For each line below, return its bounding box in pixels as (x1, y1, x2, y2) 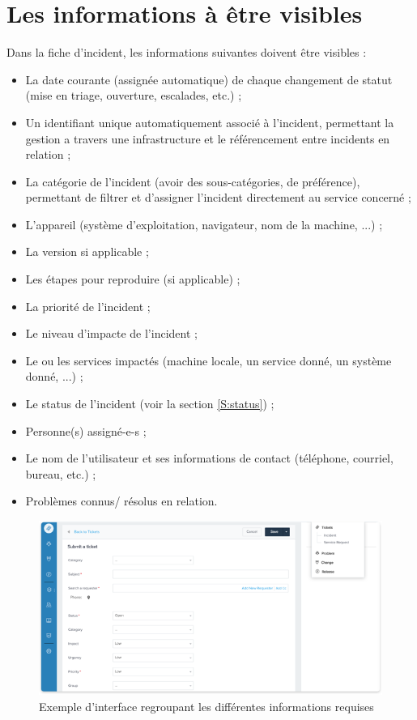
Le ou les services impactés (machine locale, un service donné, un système (25, 351, 392, 369)
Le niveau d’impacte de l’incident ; (25, 325, 198, 342)
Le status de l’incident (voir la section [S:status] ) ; (25, 395, 274, 412)
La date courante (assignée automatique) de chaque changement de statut (25, 70, 393, 87)
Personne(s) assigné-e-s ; (25, 422, 147, 439)
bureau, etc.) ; (25, 465, 96, 482)
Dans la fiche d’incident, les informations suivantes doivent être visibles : (6, 44, 367, 61)
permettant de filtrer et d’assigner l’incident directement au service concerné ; (25, 189, 411, 206)
